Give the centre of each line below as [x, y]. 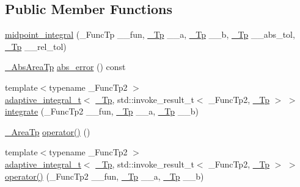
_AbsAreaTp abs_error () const [65, 67]
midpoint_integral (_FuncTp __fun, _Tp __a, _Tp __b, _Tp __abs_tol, [150, 34]
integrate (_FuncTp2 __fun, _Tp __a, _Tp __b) [102, 111]
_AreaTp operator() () [48, 131]
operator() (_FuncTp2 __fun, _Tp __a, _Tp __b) [104, 176]
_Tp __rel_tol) [36, 46]
